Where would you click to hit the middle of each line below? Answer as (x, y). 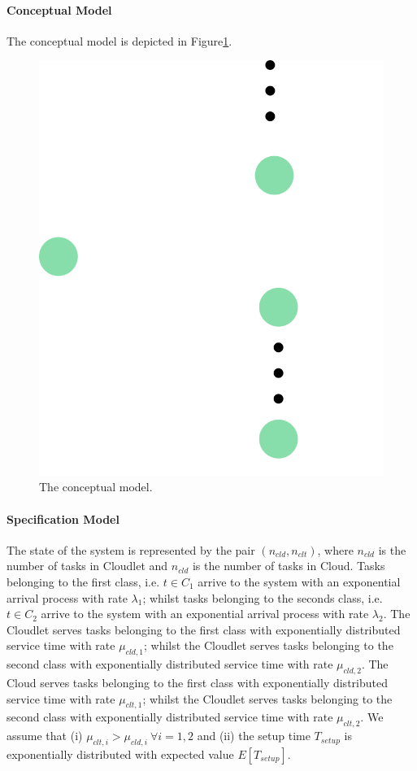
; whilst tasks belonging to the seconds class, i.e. (263, 597)
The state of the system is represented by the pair (131, 549)
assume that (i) (45, 736)
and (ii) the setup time (254, 736)
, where (335, 549)
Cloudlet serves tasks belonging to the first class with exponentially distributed (204, 629)
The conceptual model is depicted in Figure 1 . (119, 40)
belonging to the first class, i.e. (83, 582)
